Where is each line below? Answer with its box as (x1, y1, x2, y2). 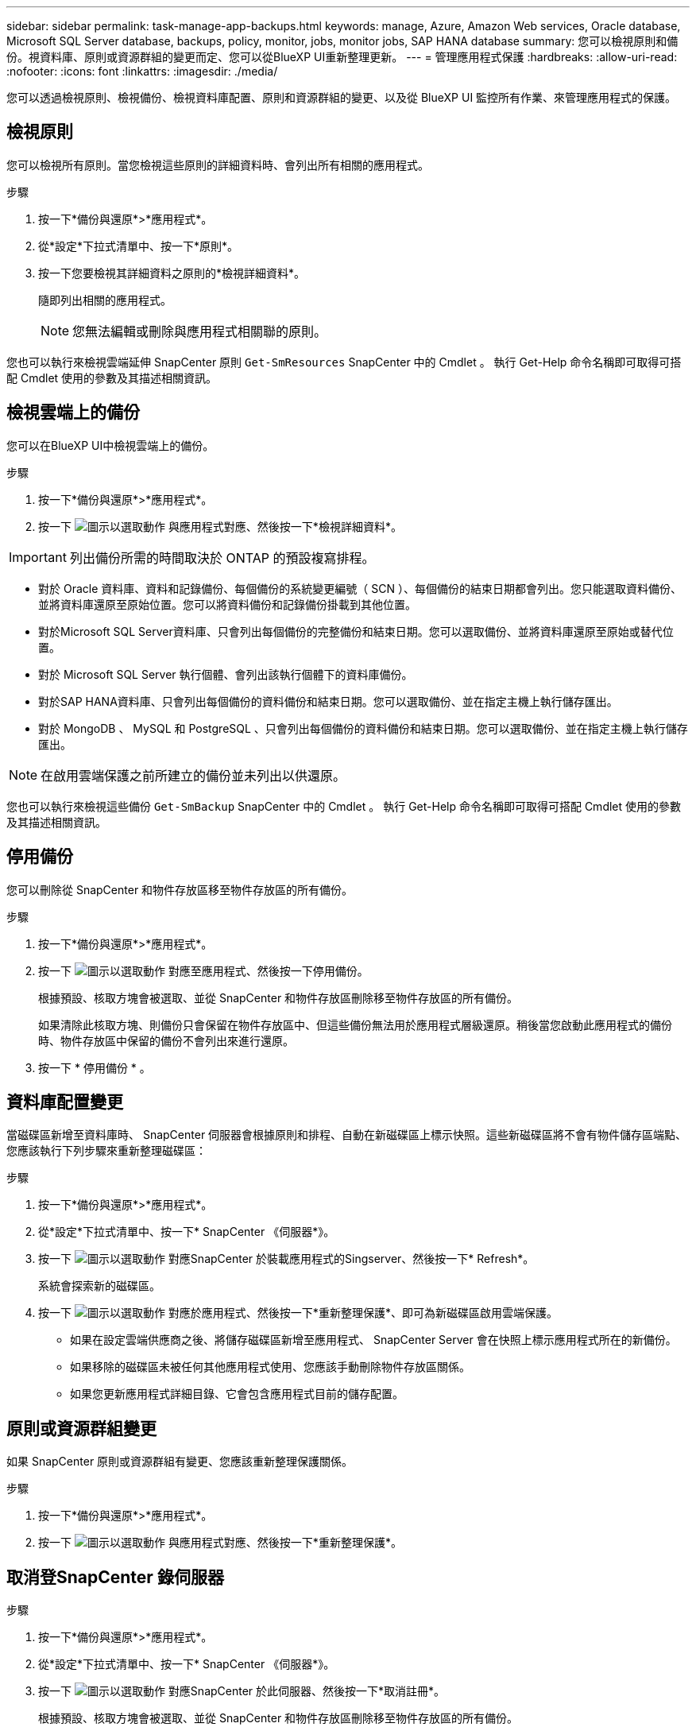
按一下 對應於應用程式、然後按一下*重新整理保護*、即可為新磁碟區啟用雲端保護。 (38, 1306, 558, 1320)
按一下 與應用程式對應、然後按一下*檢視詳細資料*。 (38, 519, 402, 533)
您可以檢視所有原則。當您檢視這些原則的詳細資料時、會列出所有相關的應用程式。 (6, 157, 429, 172)
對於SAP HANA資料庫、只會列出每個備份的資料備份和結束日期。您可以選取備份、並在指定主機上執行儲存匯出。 (38, 694, 618, 708)
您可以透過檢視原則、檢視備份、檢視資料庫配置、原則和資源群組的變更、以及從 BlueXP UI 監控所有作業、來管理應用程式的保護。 (6, 91, 677, 104)
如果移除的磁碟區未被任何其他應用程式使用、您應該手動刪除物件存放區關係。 (70, 1360, 470, 1374)
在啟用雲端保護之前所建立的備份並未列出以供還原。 (41, 767, 346, 784)
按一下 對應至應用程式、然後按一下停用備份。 (38, 963, 369, 978)
